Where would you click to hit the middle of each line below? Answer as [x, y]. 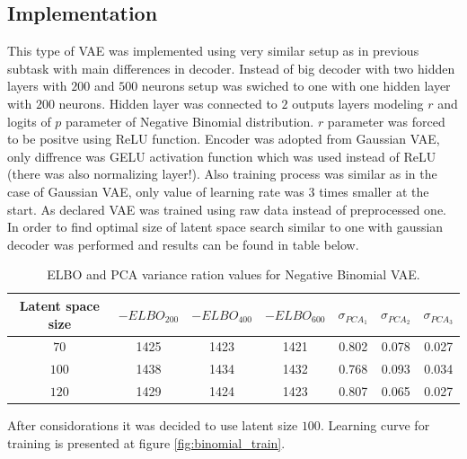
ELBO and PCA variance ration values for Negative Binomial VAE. [233, 274]
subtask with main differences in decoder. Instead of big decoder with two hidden [231, 68]
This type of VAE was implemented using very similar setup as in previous [213, 51]
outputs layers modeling [358, 103]
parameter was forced [386, 121]
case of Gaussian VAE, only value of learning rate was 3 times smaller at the [218, 191]
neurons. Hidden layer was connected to [168, 103]
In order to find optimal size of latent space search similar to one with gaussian [225, 227]
